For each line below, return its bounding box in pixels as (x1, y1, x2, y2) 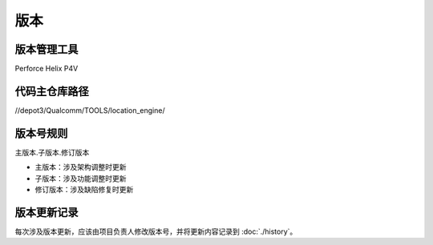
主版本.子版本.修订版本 (14, 147, 90, 157)
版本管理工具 (14, 42, 79, 56)
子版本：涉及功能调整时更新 (34, 173, 127, 183)
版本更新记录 (14, 205, 79, 219)
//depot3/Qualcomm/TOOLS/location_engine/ (14, 105, 165, 115)
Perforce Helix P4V (14, 64, 79, 74)
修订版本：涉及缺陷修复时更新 (34, 185, 134, 195)
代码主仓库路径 (14, 84, 89, 98)
